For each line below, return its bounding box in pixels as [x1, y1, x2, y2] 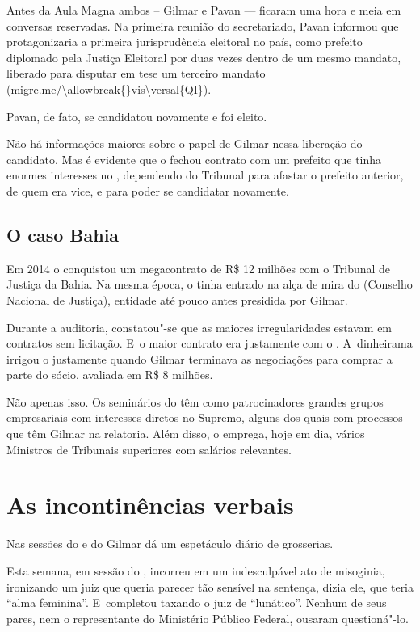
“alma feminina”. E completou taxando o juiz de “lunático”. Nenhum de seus [6, 594, 387, 611]
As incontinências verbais [6, 488, 294, 521]
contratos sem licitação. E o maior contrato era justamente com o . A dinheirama [6, 335, 413, 352]
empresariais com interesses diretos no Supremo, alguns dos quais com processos [6, 409, 403, 426]
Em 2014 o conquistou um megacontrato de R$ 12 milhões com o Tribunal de [6, 259, 391, 276]
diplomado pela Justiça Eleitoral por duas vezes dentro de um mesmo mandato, [6, 48, 401, 65]
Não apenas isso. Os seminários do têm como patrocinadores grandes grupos [6, 393, 384, 410]
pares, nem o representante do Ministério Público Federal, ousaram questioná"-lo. [6, 609, 409, 626]
